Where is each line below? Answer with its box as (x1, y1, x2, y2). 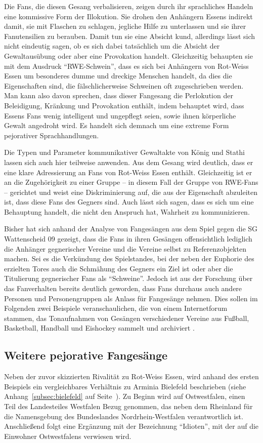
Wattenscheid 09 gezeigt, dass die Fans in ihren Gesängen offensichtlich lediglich (4, 233, 252, 244)
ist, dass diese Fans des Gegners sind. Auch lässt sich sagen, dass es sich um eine (4, 196, 254, 207)
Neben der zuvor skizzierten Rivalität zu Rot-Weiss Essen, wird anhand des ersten (4, 371, 259, 382)
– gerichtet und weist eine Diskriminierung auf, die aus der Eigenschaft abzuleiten (4, 186, 257, 197)
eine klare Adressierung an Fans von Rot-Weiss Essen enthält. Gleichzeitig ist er (4, 167, 252, 177)
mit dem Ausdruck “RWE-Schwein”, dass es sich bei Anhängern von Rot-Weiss (4, 60, 249, 71)
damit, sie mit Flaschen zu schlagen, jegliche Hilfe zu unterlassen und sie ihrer (4, 21, 246, 31)
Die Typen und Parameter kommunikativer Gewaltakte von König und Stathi (4, 147, 245, 157)
